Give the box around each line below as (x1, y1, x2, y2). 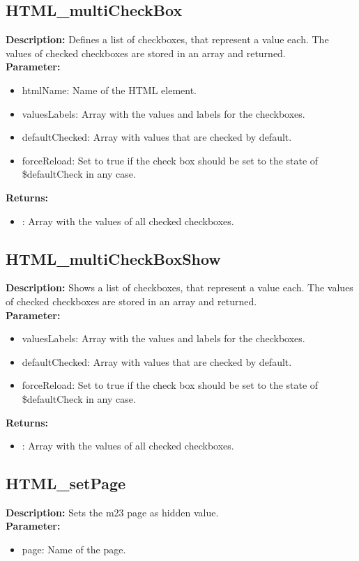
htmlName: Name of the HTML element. (22, 82, 197, 97)
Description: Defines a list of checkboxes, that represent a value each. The (6, 32, 329, 47)
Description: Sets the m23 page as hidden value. (6, 505, 219, 519)
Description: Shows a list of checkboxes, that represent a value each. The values (6, 280, 353, 295)
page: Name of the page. (22, 542, 126, 557)
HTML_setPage (6, 472, 126, 494)
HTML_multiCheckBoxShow (6, 247, 221, 269)
